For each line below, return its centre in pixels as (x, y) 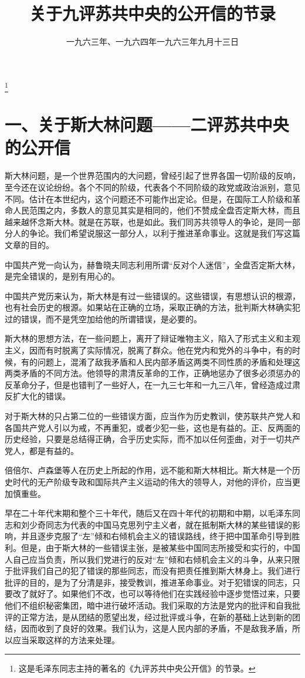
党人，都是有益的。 (42, 450)
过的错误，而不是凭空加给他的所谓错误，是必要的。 (103, 318)
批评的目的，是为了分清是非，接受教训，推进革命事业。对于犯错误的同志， (148, 582)
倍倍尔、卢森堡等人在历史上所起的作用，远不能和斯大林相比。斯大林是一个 (148, 470)
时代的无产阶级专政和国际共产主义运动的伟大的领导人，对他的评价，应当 (152, 482)
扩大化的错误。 (41, 396)
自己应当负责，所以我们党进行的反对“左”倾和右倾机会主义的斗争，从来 (148, 559)
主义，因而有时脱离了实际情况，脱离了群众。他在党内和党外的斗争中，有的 (148, 350)
